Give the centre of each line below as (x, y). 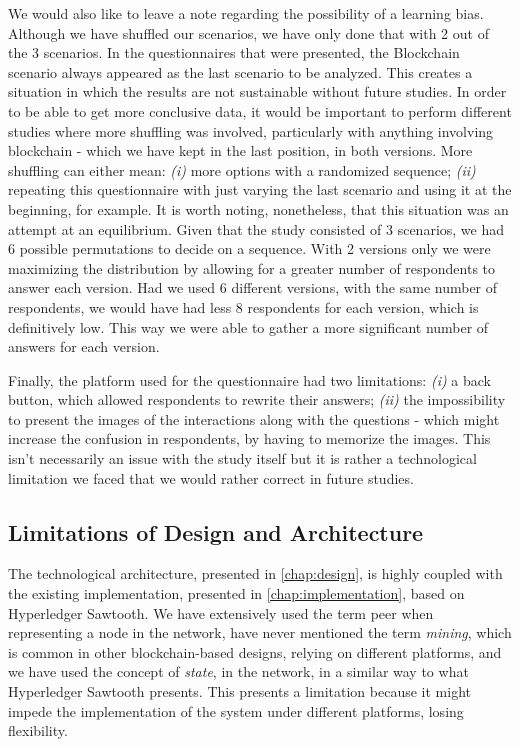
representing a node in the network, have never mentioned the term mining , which (260, 632)
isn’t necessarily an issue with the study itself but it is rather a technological (242, 458)
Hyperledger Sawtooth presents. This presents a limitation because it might (239, 691)
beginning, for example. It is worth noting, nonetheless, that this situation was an (258, 208)
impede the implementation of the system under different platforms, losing (236, 710)
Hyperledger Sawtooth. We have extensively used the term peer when (221, 612)
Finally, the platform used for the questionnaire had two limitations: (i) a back (250, 379)
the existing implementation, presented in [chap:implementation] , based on (236, 593)
